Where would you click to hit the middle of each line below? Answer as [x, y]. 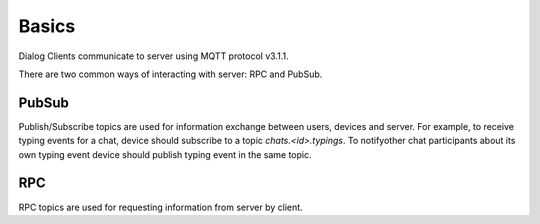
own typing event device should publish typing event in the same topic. [165, 154]
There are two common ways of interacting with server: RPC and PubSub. [170, 74]
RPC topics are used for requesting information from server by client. [161, 207]
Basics [47, 26]
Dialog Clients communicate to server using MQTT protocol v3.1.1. [153, 56]
